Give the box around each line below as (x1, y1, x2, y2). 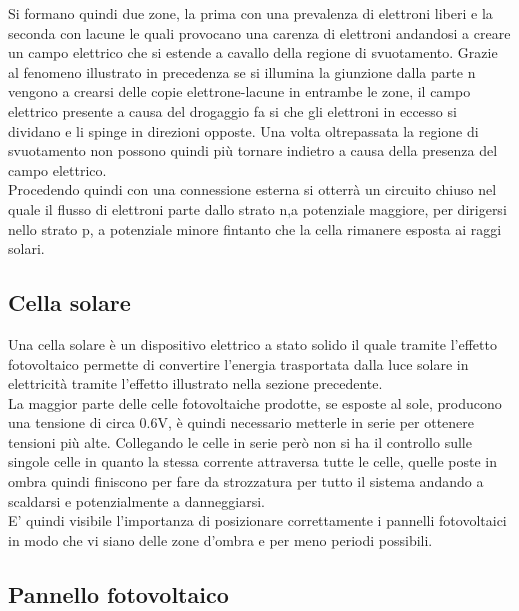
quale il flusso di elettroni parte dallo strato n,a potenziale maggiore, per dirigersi (8, 198, 507, 219)
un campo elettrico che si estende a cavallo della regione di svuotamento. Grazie (8, 42, 498, 63)
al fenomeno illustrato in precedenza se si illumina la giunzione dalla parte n (8, 61, 476, 82)
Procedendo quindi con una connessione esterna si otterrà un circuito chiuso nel (8, 179, 497, 200)
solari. (8, 238, 45, 259)
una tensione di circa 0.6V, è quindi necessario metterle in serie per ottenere (8, 412, 475, 433)
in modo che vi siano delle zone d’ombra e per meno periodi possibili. (8, 529, 433, 550)
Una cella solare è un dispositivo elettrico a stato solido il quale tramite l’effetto (8, 333, 497, 354)
